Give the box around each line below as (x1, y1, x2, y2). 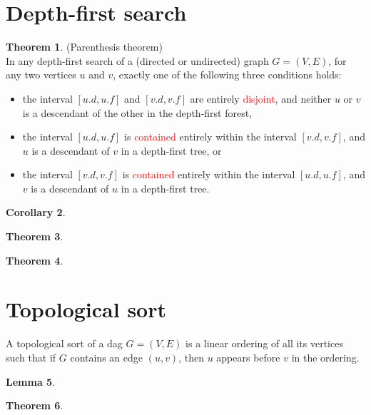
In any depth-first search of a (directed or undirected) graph (6, 53, 269, 68)
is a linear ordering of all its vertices (185, 336, 343, 351)
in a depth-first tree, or (121, 143, 222, 158)
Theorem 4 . (6, 252, 63, 267)
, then (178, 349, 204, 364)
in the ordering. (291, 349, 360, 364)
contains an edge (70, 349, 143, 364)
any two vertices (6, 67, 76, 82)
